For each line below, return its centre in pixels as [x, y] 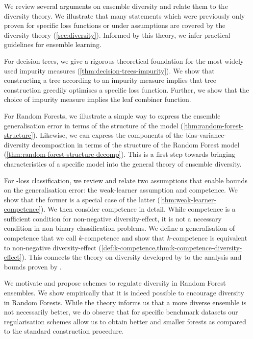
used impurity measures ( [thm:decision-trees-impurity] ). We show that [109, 70]
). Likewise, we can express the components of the [108, 135]
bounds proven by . [33, 266]
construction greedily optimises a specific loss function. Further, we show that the [126, 89]
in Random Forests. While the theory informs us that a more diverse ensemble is [125, 302]
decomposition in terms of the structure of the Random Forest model [136, 144]
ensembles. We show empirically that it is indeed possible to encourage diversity [124, 293]
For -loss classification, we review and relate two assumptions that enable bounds [126, 180]
